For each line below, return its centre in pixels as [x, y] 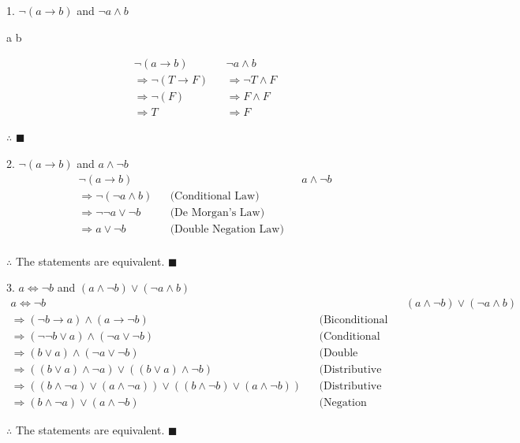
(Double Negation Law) [227, 229]
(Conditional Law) [215, 196]
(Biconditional [354, 320]
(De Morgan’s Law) [217, 212]
